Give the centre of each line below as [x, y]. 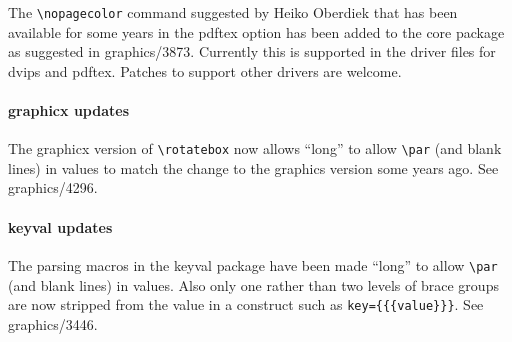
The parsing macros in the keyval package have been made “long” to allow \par [253, 264]
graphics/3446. [53, 323]
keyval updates [60, 226]
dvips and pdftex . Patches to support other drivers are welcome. [205, 70]
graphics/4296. [53, 187]
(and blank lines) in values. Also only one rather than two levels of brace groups [253, 284]
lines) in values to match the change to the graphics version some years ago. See [253, 167]
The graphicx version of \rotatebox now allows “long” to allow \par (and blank [255, 148]
